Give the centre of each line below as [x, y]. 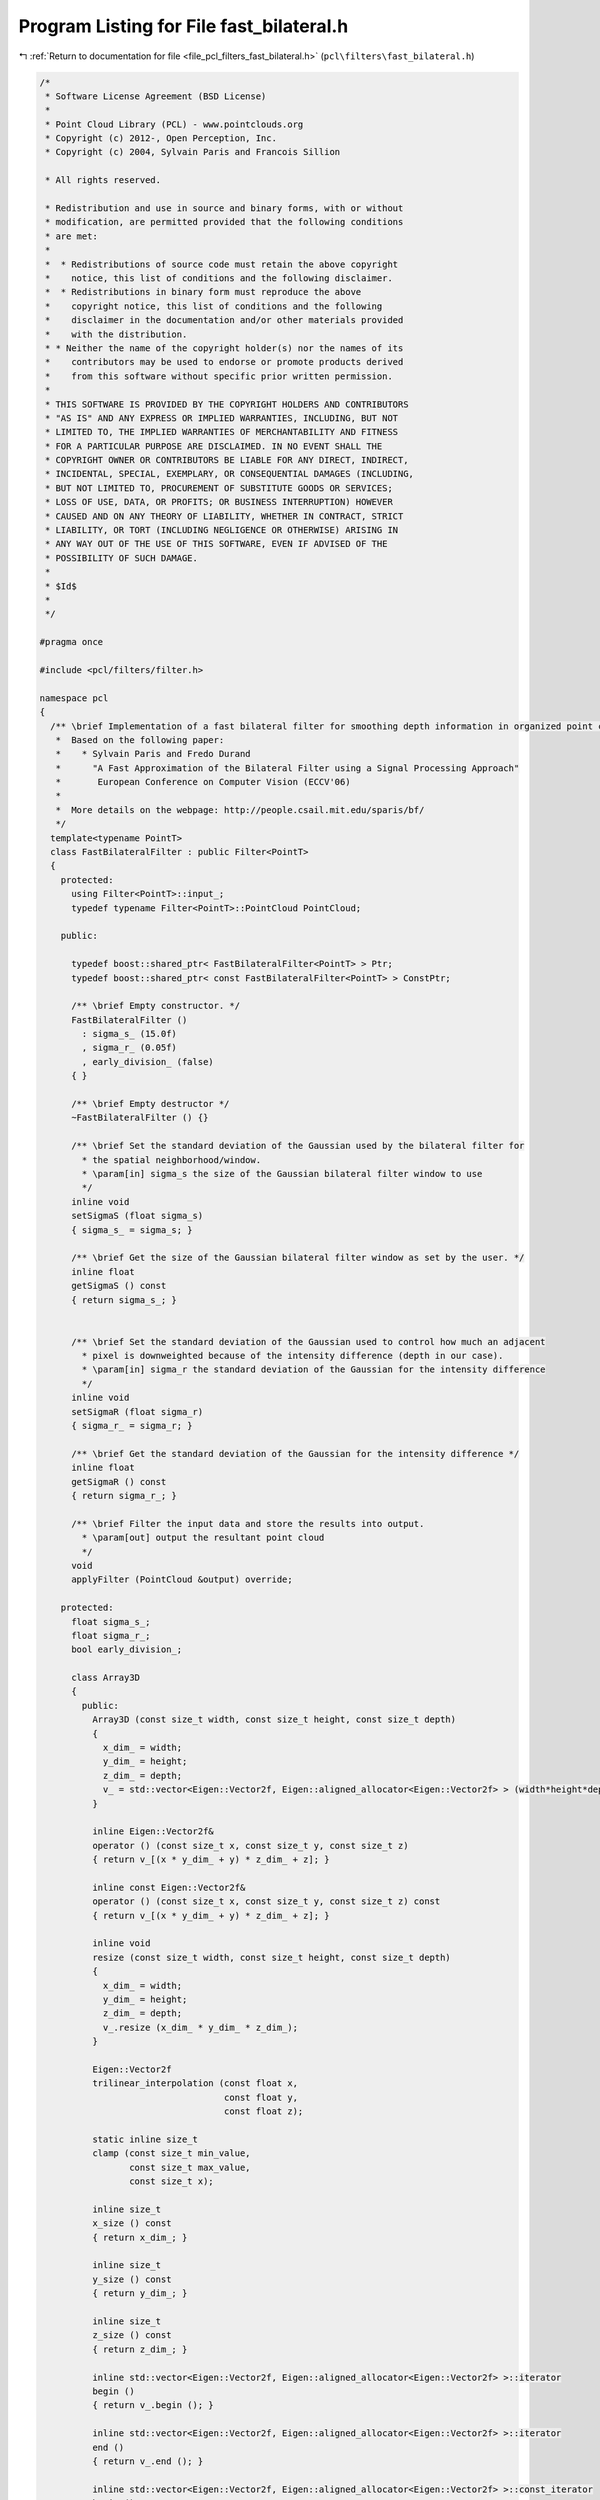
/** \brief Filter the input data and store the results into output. [248, 1523]
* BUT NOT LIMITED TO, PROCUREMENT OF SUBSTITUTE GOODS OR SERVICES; [219, 488]
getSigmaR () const [119, 1481]
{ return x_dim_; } [139, 2237]
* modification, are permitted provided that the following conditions [224, 222]
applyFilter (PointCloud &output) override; [182, 1579]
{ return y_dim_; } [139, 2293]
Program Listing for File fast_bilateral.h [183, 26]
